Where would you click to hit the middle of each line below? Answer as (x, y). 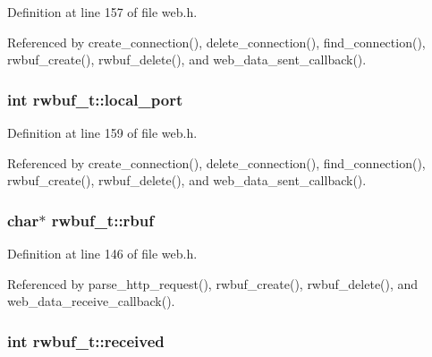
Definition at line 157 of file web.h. (102, 12)
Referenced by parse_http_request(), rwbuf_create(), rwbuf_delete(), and (213, 283)
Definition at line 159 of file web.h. (102, 132)
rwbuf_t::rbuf (103, 220)
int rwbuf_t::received (86, 340)
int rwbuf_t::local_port (95, 99)
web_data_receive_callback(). (91, 301)
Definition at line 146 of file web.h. (102, 253)
